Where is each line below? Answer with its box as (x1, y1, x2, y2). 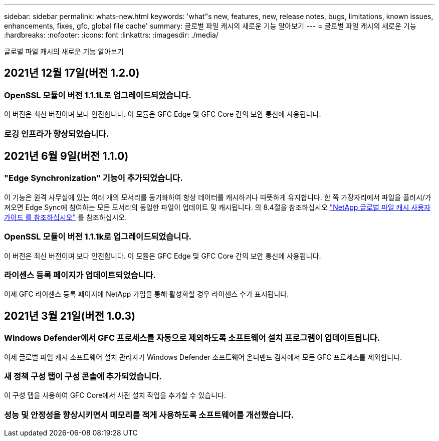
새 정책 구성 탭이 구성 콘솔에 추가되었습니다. (4, 371, 162, 381)
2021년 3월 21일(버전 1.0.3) (4, 309, 135, 322)
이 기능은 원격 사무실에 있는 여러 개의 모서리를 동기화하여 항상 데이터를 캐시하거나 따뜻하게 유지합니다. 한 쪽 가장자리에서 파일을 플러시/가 (4, 192, 431, 201)
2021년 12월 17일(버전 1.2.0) (4, 67, 140, 80)
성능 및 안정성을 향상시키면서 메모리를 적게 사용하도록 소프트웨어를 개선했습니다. (4, 409, 294, 420)
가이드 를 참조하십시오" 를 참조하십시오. (4, 212, 127, 222)
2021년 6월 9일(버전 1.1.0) (4, 150, 129, 163)
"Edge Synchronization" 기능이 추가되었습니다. (4, 173, 183, 183)
